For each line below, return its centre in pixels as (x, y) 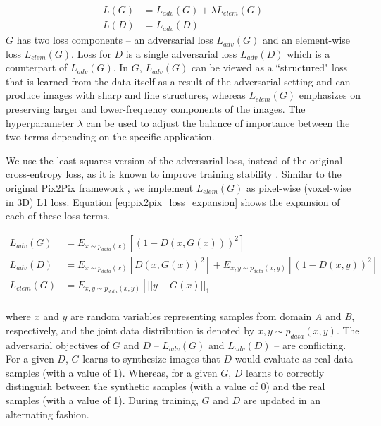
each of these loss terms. (58, 215)
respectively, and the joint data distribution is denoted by (130, 330)
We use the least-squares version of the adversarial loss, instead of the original (174, 160)
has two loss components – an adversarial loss (115, 40)
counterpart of (37, 67)
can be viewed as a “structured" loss (269, 67)
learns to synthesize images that (151, 359)
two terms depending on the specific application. (110, 136)
